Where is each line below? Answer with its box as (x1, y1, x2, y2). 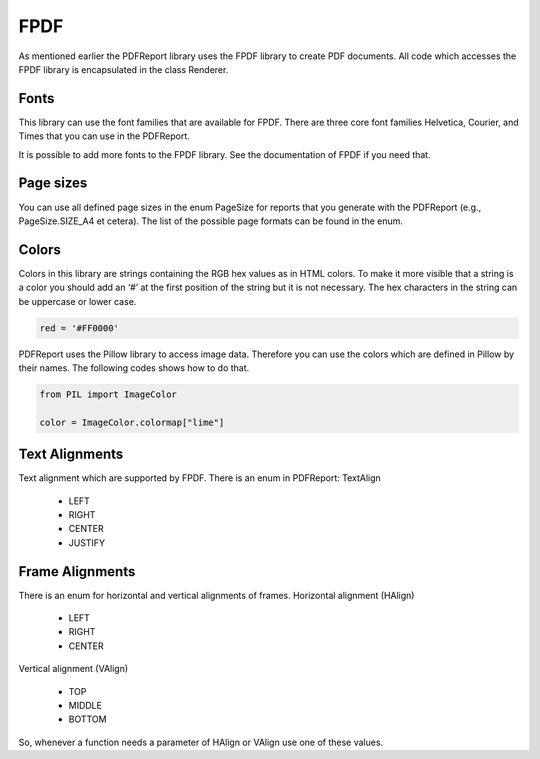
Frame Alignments (18, 563, 136, 580)
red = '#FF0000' (39, 322, 120, 334)
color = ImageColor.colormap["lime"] (39, 416, 225, 428)
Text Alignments (18, 446, 124, 463)
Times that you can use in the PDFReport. (18, 130, 190, 142)
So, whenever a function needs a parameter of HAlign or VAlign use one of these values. (18, 736, 384, 748)
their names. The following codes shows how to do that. (18, 361, 250, 374)
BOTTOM (68, 713, 107, 725)
